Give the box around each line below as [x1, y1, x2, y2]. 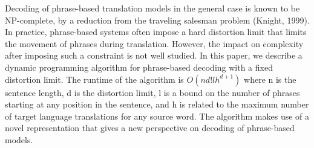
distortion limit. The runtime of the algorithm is [5, 72, 184, 85]
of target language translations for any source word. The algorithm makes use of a [5, 109, 310, 122]
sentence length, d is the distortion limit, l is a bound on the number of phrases [5, 86, 300, 98]
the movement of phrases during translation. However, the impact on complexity [5, 37, 304, 50]
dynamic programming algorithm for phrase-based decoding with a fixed [5, 60, 273, 73]
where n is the [244, 72, 296, 85]
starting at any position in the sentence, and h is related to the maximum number [5, 98, 309, 111]
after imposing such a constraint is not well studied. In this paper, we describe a [5, 49, 303, 62]
